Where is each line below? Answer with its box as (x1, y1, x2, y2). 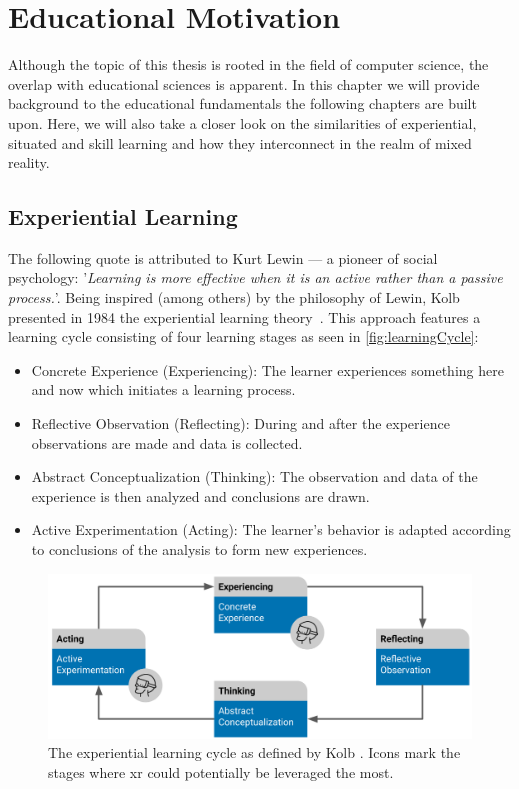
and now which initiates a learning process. (31, 379, 296, 400)
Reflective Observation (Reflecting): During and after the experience (31, 413, 450, 434)
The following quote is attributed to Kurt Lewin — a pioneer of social (8, 247, 438, 268)
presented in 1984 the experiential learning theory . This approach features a (8, 306, 481, 327)
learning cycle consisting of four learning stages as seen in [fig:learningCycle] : (8, 326, 479, 347)
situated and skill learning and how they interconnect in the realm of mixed (8, 132, 472, 153)
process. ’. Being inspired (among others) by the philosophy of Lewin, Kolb (8, 287, 460, 308)
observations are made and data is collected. (31, 432, 303, 453)
